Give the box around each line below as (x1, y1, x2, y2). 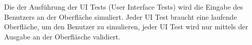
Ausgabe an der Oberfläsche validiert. (4, 31, 120, 41)
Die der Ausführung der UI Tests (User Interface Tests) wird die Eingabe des (4, 2, 243, 12)
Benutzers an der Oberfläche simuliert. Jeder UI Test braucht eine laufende (4, 11, 237, 22)
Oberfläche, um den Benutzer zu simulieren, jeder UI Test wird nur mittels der (4, 21, 248, 32)
